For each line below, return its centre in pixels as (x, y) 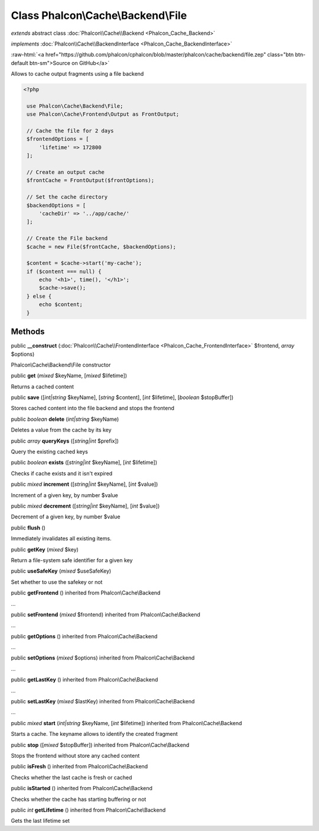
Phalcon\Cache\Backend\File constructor (61, 365)
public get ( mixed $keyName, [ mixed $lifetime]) (69, 376)
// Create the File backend (67, 238)
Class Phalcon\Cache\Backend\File (99, 15)
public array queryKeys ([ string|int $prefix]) (65, 441)
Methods (28, 332)
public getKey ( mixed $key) (45, 549)
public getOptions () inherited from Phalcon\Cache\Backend (84, 636)
